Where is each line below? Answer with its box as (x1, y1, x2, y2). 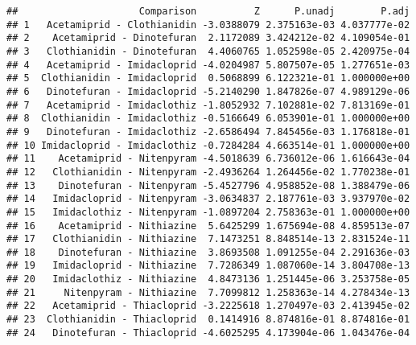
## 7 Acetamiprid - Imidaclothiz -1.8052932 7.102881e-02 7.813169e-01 (6, 99, 410, 111)
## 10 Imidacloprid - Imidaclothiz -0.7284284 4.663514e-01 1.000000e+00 (6, 139, 410, 151)
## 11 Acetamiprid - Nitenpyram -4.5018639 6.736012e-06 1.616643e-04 (6, 153, 410, 165)
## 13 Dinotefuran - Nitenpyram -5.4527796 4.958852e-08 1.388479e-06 (6, 179, 410, 191)
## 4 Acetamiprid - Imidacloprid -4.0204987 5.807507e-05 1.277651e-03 (6, 59, 410, 71)
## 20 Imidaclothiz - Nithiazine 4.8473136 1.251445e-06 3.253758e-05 (6, 273, 410, 285)
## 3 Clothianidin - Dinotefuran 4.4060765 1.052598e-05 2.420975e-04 (6, 45, 410, 57)
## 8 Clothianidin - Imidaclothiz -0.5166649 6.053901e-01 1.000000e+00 (6, 113, 410, 125)
